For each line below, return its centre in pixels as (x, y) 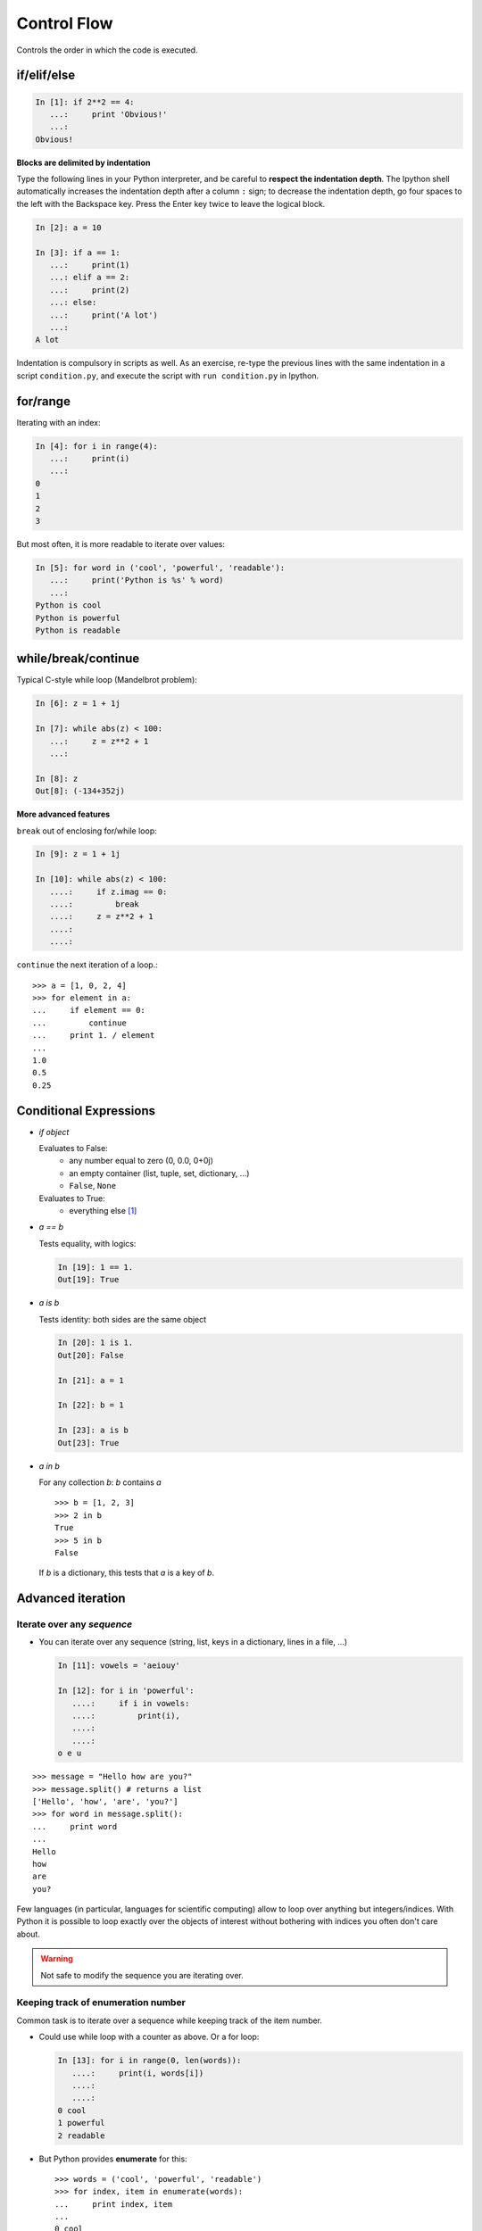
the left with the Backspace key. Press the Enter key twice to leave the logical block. (171, 203)
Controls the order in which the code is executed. (107, 50)
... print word (75, 1826)
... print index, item (114, 2204)
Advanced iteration (71, 1599)
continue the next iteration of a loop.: (87, 965)
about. (28, 1934)
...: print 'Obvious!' (108, 114)
